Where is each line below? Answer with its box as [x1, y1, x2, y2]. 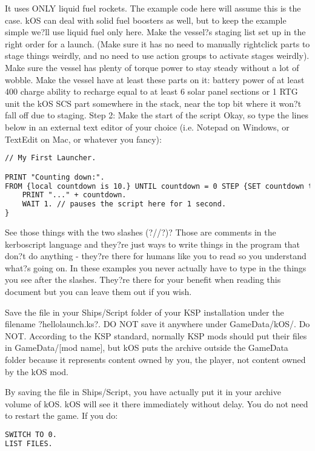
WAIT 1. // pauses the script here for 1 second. [22, 200, 227, 209]
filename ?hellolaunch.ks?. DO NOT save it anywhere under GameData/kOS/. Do [5, 317, 310, 330]
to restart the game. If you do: [5, 409, 118, 422]
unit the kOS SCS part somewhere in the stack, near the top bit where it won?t [5, 97, 302, 109]
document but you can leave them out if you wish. [5, 285, 192, 297]
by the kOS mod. [5, 365, 69, 378]
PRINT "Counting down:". [5, 172, 105, 181]
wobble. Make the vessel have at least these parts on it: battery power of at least [5, 73, 305, 86]
